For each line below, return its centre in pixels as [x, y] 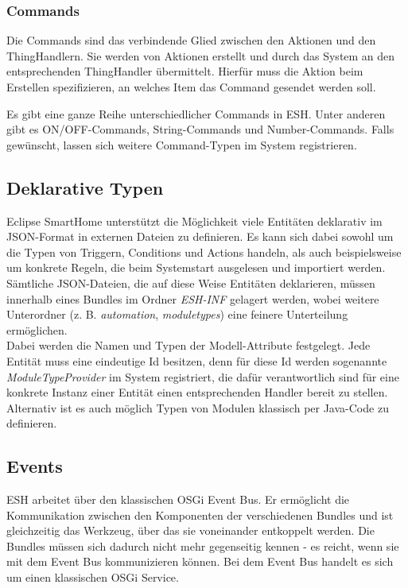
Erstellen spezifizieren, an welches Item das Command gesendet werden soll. [191, 87]
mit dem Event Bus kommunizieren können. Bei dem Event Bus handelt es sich [200, 561]
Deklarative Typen [85, 187]
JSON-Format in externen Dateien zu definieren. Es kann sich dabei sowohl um [200, 236]
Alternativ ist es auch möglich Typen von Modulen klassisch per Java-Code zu [198, 407]
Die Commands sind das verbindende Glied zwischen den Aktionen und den [191, 40]
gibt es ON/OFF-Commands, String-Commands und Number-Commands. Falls [200, 129]
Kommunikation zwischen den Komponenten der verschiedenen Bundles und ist [200, 514]
